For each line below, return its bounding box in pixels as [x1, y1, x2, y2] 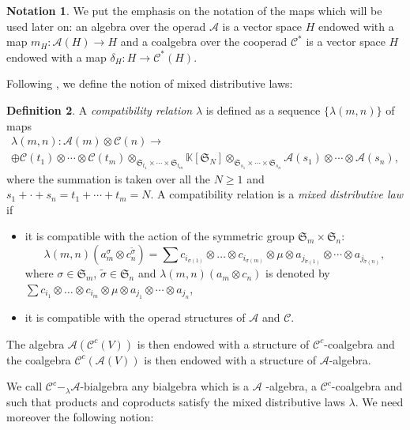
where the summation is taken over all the [6, 170, 211, 187]
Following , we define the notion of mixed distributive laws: [6, 75, 293, 92]
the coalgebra [6, 351, 71, 368]
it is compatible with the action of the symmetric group [24, 228, 295, 244]
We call [6, 378, 43, 394]
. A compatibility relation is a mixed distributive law [150, 186, 403, 202]
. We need [355, 393, 404, 409]
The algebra [6, 335, 65, 352]
